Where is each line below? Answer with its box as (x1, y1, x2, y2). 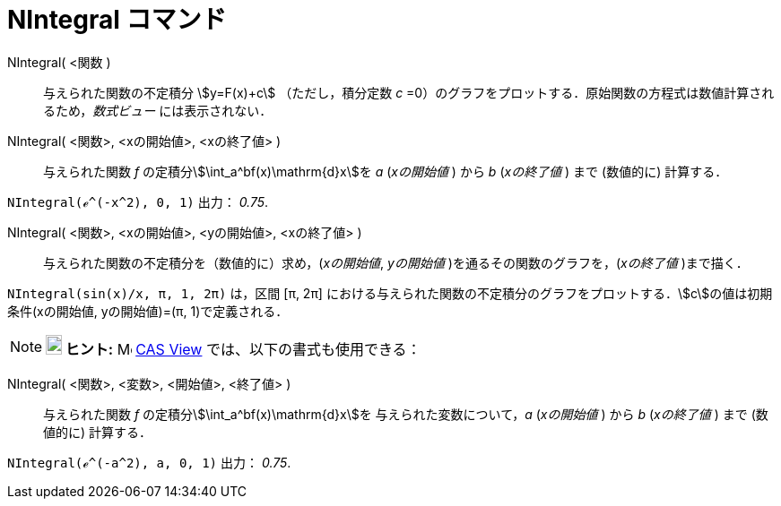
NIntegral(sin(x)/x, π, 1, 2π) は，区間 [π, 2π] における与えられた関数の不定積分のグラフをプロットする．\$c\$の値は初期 (7, 285, 773, 301)
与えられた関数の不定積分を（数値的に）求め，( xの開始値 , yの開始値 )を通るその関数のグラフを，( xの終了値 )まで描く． (43, 254, 749, 270)
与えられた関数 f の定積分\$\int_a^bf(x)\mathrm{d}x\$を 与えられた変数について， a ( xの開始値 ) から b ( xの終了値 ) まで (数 (43, 406, 768, 422)
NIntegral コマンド (7, 4, 227, 35)
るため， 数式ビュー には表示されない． (43, 102, 273, 118)
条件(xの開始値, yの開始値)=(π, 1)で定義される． (7, 303, 289, 319)
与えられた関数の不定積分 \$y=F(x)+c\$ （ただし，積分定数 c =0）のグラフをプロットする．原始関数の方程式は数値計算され (43, 84, 775, 100)
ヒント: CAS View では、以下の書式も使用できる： (65, 339, 421, 358)
